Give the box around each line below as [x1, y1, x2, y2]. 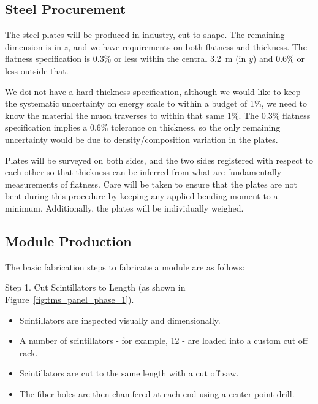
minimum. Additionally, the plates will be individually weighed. [5, 201, 244, 214]
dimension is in [5, 40, 61, 53]
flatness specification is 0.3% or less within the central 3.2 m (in [5, 52, 246, 65]
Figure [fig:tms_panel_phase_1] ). [5, 292, 134, 305]
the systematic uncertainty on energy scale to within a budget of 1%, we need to [5, 97, 307, 110]
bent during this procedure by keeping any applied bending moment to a [5, 189, 278, 202]
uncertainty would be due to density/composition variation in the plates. [5, 132, 278, 145]
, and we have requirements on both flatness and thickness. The [68, 40, 307, 53]
